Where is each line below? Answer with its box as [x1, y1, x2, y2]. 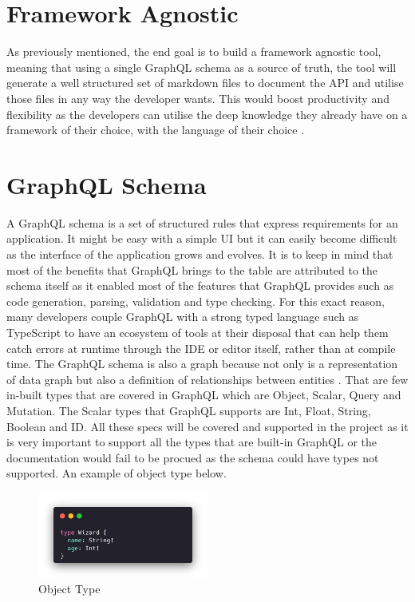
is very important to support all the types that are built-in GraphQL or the [6, 434, 377, 450]
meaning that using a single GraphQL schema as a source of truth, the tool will [6, 58, 397, 75]
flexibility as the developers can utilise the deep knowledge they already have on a [6, 105, 408, 122]
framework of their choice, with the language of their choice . [6, 121, 305, 138]
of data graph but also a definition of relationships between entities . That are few [6, 370, 409, 387]
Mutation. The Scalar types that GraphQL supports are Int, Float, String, [6, 402, 371, 418]
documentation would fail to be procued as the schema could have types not [6, 449, 379, 465]
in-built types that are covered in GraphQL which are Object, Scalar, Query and [6, 386, 401, 403]
